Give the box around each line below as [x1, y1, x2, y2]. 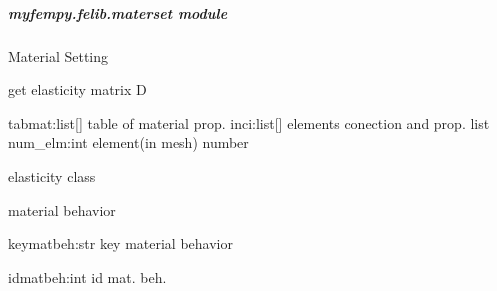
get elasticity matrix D [8, 79, 147, 100]
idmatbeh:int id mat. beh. [8, 266, 167, 287]
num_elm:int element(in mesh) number [8, 132, 249, 153]
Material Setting [8, 45, 109, 66]
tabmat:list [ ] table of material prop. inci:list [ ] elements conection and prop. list [8, 112, 490, 133]
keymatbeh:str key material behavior [8, 233, 233, 254]
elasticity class [8, 165, 96, 186]
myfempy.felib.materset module [8, 2, 228, 23]
